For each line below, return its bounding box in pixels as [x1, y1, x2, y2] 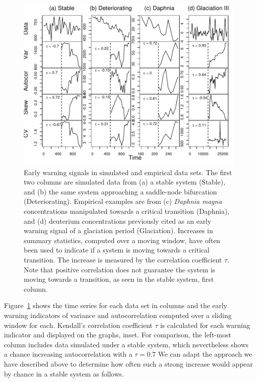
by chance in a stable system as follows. [4, 368, 124, 379]
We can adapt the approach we [158, 349, 253, 359]
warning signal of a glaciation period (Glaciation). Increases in [24, 225, 213, 236]
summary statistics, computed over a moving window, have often [24, 235, 220, 245]
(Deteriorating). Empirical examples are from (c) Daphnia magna [24, 196, 222, 206]
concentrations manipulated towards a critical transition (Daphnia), [24, 206, 230, 216]
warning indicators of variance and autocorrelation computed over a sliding [4, 310, 232, 320]
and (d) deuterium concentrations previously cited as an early [24, 215, 211, 226]
